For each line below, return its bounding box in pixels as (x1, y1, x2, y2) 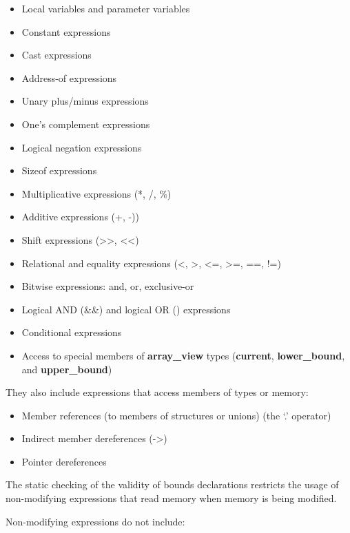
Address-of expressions (21, 70, 117, 85)
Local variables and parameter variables (21, 1, 190, 15)
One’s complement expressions (21, 116, 150, 131)
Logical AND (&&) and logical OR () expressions (21, 302, 231, 316)
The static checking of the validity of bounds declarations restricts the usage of (6, 477, 339, 492)
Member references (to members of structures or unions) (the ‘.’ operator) (21, 408, 331, 422)
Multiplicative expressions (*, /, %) (21, 186, 172, 200)
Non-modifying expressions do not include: (6, 514, 185, 528)
